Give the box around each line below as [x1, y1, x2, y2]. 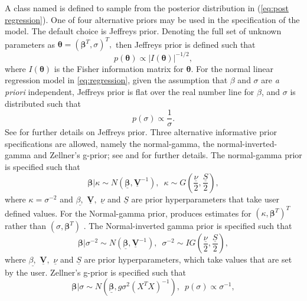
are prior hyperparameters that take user [131, 192, 279, 205]
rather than [5, 220, 47, 232]
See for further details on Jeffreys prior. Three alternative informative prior [5, 126, 277, 138]
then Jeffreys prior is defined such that [115, 38, 256, 50]
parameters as [5, 38, 55, 50]
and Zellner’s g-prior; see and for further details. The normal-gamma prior [33, 149, 302, 161]
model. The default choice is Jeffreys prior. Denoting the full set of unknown [5, 25, 282, 37]
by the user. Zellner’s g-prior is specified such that [5, 266, 186, 278]
